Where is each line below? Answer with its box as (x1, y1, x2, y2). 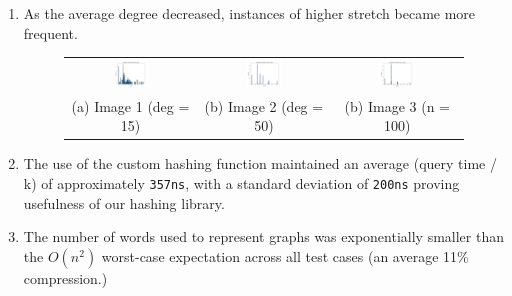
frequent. (23, 22, 78, 43)
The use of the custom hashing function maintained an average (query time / (23, 153, 497, 174)
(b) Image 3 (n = (344, 95, 450, 116)
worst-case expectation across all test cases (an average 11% (101, 245, 469, 266)
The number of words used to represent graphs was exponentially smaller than (23, 226, 504, 247)
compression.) (23, 267, 108, 288)
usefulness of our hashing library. (23, 192, 225, 213)
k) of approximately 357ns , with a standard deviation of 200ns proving (23, 172, 460, 193)
